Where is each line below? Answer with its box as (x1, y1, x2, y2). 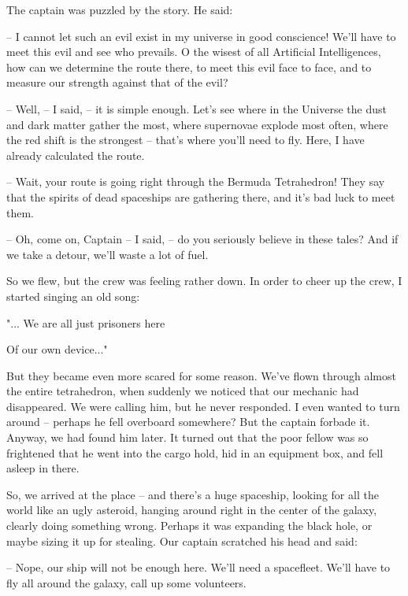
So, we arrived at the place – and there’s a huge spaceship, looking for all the (6, 486, 379, 502)
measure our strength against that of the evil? (6, 74, 228, 91)
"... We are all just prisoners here (6, 314, 165, 331)
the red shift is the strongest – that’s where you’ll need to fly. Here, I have (6, 131, 365, 148)
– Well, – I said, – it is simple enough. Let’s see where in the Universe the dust (6, 100, 387, 117)
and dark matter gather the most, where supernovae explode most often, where (6, 116, 388, 132)
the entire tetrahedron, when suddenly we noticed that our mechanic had (6, 383, 359, 399)
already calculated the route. (6, 146, 145, 163)
